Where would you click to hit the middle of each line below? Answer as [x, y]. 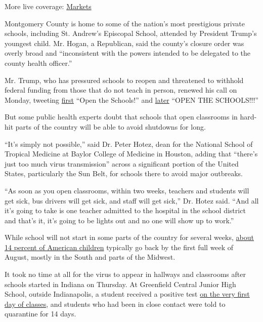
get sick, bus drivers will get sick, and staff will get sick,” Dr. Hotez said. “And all [132, 200]
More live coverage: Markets [48, 6]
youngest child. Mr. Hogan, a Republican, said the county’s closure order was [124, 43]
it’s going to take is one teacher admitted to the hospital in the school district [125, 210]
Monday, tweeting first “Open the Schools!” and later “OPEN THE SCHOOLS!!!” [131, 99]
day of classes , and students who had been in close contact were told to [115, 304]
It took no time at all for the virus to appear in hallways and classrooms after [125, 274]
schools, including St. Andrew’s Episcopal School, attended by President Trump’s [131, 33]
